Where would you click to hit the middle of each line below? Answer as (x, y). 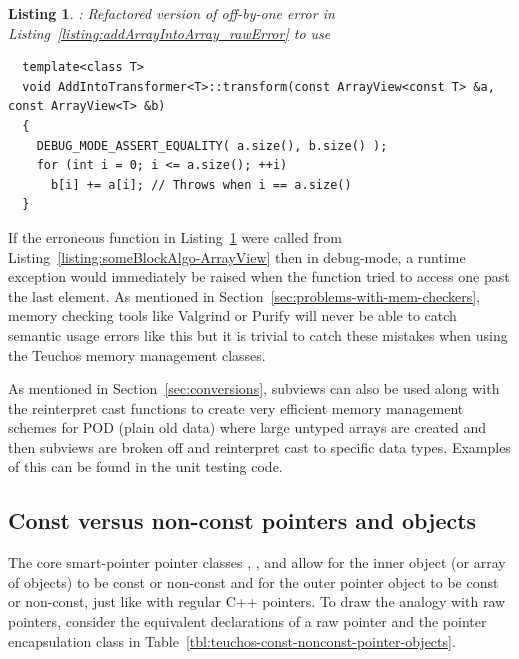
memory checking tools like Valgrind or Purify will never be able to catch (232, 315)
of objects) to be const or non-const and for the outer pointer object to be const (253, 581)
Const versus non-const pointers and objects (242, 520)
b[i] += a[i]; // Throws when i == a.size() (201, 184)
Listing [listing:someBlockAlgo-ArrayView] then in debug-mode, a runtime (237, 256)
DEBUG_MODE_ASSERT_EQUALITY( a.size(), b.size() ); (212, 145)
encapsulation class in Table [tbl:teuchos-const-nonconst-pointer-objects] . (232, 640)
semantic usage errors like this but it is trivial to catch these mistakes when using (258, 334)
